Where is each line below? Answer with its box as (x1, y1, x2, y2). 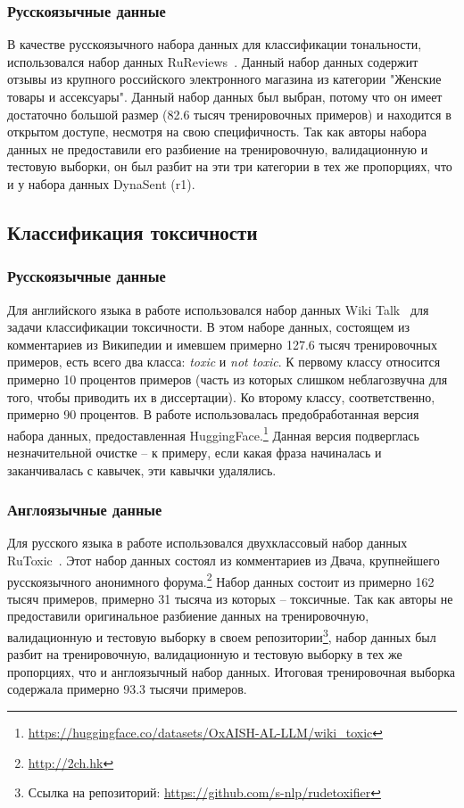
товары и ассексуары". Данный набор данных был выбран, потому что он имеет (7, 87, 443, 105)
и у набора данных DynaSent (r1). (7, 174, 195, 193)
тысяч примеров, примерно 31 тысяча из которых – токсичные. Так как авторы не (7, 589, 453, 607)
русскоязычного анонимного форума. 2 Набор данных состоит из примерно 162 (7, 569, 435, 590)
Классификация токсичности (7, 218, 258, 245)
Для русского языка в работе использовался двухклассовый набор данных (7, 533, 408, 552)
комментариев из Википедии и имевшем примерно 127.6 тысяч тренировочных (7, 334, 437, 353)
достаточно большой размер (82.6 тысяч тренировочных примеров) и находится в (7, 104, 452, 123)
